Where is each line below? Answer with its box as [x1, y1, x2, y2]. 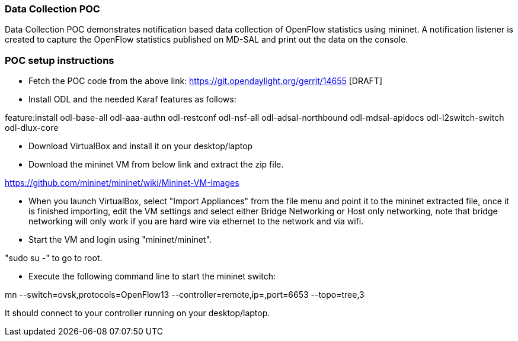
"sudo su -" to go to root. [5, 253, 103, 263]
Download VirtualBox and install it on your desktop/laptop [28, 141, 253, 152]
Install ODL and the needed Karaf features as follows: [28, 94, 236, 105]
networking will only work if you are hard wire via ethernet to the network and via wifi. [28, 216, 364, 227]
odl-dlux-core [5, 123, 59, 133]
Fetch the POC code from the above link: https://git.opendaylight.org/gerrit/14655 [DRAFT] [28, 76, 383, 86]
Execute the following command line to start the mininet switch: [28, 271, 276, 282]
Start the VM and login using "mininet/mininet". [28, 234, 212, 245]
